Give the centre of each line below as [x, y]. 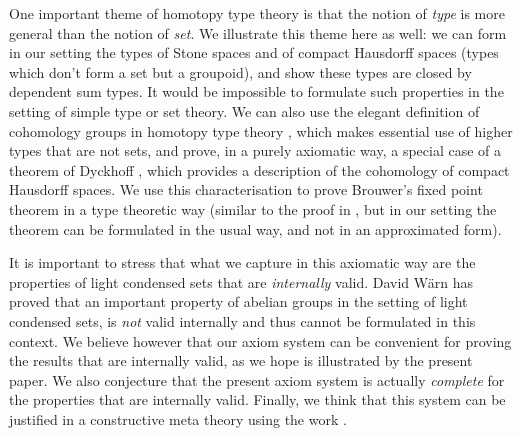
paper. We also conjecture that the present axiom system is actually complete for [257, 379]
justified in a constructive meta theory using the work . [178, 418]
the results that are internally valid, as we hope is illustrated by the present [241, 360]
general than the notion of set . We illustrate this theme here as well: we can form [258, 32]
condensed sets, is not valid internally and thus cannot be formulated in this [242, 320]
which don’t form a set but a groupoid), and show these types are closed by [240, 71]
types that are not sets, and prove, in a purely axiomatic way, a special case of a [255, 150]
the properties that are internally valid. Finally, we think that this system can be [257, 399]
